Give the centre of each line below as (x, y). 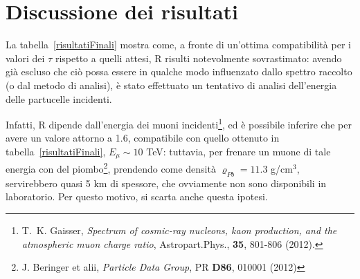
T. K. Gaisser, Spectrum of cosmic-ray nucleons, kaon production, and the (179, 230)
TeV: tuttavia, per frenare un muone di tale (238, 151)
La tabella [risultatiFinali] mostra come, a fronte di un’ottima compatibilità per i (178, 45)
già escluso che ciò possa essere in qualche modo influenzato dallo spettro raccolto (179, 71)
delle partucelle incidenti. (59, 98)
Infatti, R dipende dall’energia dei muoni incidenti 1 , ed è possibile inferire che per (179, 123)
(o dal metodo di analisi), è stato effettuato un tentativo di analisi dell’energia (171, 85)
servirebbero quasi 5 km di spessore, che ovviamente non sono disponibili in (166, 183)
